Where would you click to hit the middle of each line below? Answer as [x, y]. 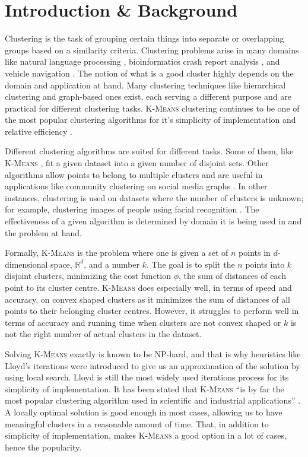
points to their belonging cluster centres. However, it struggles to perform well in [152, 311]
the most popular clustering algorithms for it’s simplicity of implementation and [150, 120]
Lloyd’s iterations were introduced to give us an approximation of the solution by [153, 365]
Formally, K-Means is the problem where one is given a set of [117, 253]
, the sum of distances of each [233, 276]
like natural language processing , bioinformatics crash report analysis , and [142, 61]
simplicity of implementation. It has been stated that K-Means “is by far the [145, 388]
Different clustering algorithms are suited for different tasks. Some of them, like [149, 151]
